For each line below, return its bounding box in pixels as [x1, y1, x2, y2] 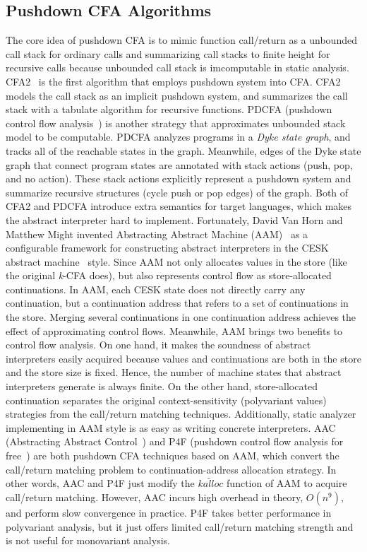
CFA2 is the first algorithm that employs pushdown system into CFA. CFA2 [6, 74, 341, 88]
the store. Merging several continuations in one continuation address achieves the [6, 310, 356, 324]
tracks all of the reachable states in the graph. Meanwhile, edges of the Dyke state [6, 143, 361, 158]
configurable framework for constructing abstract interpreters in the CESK [6, 240, 329, 255]
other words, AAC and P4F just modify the [6, 476, 195, 491]
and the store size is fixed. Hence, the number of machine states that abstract [6, 365, 342, 380]
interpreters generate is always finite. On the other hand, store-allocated [6, 379, 318, 394]
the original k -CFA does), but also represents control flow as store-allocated [6, 268, 332, 283]
